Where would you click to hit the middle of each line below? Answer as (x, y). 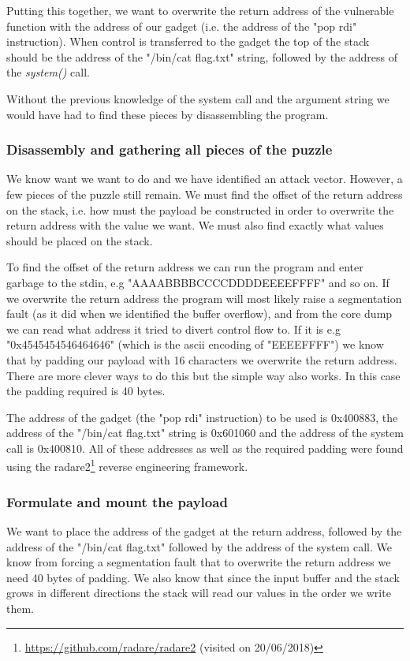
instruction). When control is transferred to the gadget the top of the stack (188, 41)
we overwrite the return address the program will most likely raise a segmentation (204, 298)
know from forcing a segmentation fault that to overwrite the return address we (199, 562)
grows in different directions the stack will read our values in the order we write (199, 593)
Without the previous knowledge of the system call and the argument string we (198, 98)
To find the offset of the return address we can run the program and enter (185, 267)
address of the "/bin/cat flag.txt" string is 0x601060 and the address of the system (205, 433)
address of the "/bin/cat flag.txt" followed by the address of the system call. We (199, 546)
